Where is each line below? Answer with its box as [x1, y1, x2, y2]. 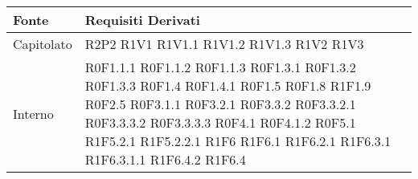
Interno [13, 104, 54, 123]
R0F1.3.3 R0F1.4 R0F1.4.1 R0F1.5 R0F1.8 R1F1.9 [84, 76, 371, 95]
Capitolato [13, 35, 72, 53]
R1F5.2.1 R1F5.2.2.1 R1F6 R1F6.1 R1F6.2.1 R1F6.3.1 [84, 132, 391, 150]
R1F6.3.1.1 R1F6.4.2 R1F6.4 [84, 150, 246, 169]
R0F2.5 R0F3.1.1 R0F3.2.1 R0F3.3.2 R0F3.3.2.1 [84, 95, 356, 113]
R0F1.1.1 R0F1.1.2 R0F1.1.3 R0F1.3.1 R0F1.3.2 [84, 58, 356, 76]
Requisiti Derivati [84, 10, 200, 29]
